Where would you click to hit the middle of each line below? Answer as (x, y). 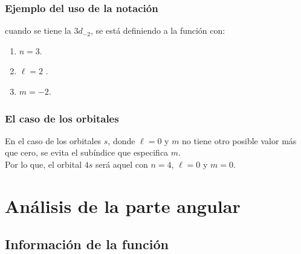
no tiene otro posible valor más (239, 140)
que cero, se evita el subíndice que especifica (87, 152)
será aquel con (121, 164)
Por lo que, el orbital (44, 164)
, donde (121, 140)
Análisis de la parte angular (123, 205)
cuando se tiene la (38, 30)
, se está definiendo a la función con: (158, 30)
